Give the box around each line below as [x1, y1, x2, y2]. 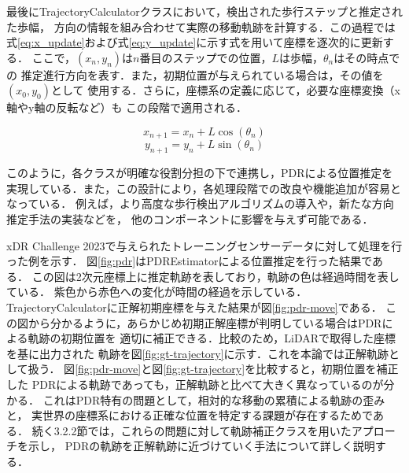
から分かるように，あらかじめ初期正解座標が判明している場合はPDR [28, 314, 382, 331]
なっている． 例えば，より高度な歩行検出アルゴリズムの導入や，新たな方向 [6, 195, 394, 212]
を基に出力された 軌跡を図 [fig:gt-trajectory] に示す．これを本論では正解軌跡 [6, 345, 389, 361]
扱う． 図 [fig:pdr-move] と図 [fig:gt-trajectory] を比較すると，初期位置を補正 [28, 360, 399, 377]
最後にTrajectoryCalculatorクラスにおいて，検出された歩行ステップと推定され [6, 3, 403, 19]
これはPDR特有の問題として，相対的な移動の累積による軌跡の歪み [42, 391, 385, 408]
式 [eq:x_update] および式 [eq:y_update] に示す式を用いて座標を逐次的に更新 [6, 34, 383, 50]
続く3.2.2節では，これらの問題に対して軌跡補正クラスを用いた [31, 422, 352, 438]
